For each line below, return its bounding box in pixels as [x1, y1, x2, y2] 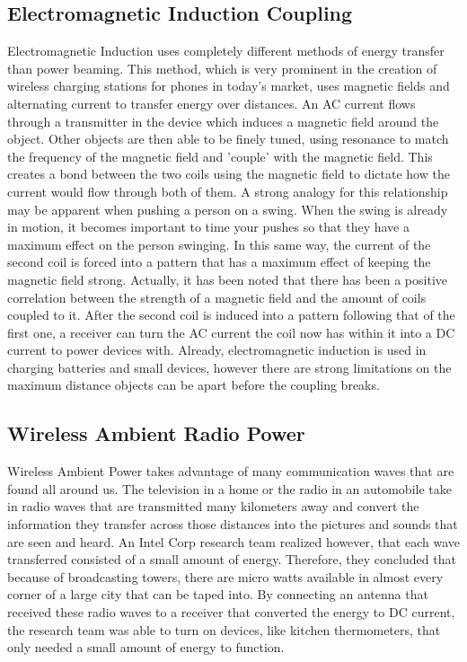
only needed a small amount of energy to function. [7, 638, 285, 657]
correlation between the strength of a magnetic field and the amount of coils [7, 287, 427, 306]
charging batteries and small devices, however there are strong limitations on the [7, 357, 452, 376]
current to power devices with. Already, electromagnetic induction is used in [7, 340, 427, 359]
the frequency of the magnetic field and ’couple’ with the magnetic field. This [7, 146, 433, 165]
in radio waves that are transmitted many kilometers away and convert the [7, 497, 419, 516]
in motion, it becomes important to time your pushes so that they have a [7, 217, 410, 236]
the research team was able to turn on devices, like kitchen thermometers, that [7, 620, 441, 639]
